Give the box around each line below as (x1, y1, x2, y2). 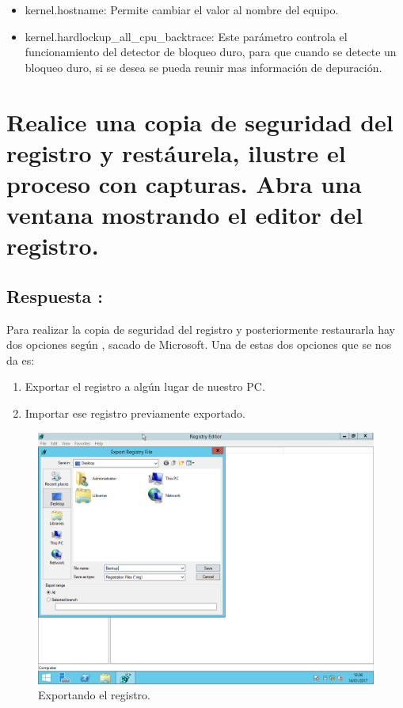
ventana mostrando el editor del (6, 199, 363, 231)
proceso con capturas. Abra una (6, 167, 362, 199)
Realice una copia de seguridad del (6, 105, 393, 138)
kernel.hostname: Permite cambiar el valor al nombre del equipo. (25, 2, 339, 17)
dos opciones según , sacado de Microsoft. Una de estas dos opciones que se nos (6, 336, 392, 353)
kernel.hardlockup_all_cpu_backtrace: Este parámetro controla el (25, 28, 348, 44)
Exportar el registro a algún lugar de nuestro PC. (25, 378, 265, 395)
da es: (6, 351, 35, 368)
